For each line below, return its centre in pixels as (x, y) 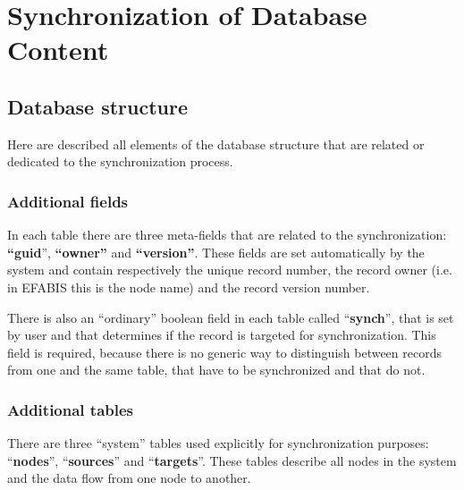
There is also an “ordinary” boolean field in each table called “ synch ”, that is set (231, 317)
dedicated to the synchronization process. (120, 161)
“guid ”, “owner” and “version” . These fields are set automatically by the (216, 252)
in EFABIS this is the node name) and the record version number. (189, 287)
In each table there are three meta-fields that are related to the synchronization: (227, 235)
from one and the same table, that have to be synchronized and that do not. (216, 370)
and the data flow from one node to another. (129, 478)
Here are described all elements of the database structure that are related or (216, 144)
